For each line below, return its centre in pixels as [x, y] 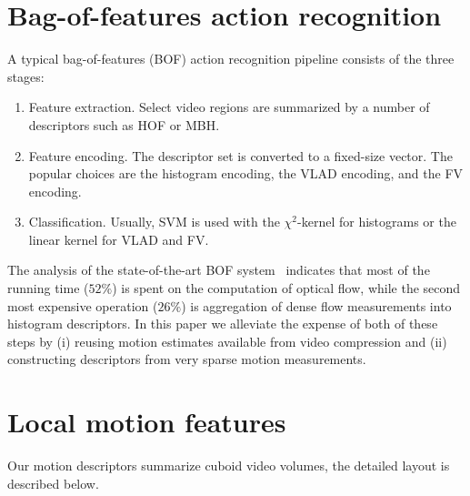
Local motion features [147, 422]
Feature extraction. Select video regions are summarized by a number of [229, 107]
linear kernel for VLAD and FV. [119, 239]
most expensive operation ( [83, 305]
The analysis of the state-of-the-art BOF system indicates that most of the [219, 270]
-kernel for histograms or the [377, 222]
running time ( [48, 288]
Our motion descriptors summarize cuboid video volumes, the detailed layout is [229, 466]
